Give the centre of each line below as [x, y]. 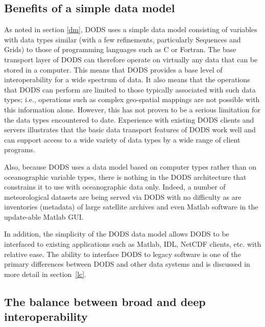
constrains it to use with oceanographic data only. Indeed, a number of [115, 187]
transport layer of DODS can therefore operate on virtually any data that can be [131, 59]
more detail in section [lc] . [45, 274]
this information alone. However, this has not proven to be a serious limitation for [132, 109]
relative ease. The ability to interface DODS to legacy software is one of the [123, 254]
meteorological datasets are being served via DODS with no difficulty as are [123, 196]
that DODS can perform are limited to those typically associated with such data [130, 89]
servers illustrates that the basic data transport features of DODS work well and [130, 130]
